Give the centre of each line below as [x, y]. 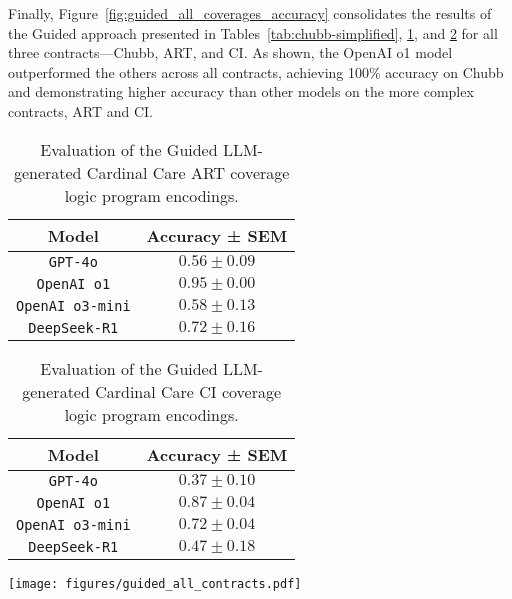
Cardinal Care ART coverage [188, 172]
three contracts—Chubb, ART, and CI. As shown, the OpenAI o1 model [230, 52]
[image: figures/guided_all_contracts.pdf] [155, 583]
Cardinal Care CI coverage [188, 391]
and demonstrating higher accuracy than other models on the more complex [241, 91]
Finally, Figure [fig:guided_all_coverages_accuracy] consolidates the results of [250, 13]
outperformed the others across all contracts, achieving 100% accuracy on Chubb [256, 71]
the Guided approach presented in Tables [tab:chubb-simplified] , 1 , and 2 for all [253, 32]
